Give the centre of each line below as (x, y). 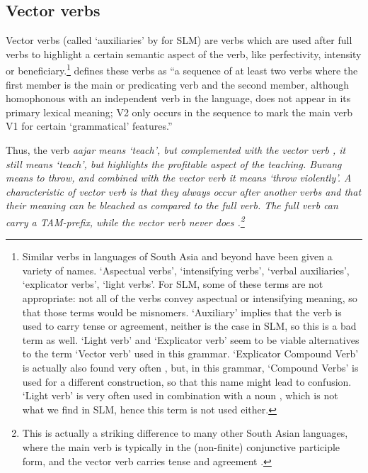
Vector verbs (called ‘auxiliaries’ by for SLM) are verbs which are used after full (179, 40)
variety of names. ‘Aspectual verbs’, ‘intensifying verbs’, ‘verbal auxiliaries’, (186, 270)
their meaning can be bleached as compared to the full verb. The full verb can (172, 205)
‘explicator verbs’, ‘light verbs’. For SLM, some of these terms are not (173, 284)
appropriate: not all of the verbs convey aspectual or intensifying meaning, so (190, 298)
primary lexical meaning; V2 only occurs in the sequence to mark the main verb (179, 112)
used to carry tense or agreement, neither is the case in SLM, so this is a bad (189, 326)
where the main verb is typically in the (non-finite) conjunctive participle (181, 446)
